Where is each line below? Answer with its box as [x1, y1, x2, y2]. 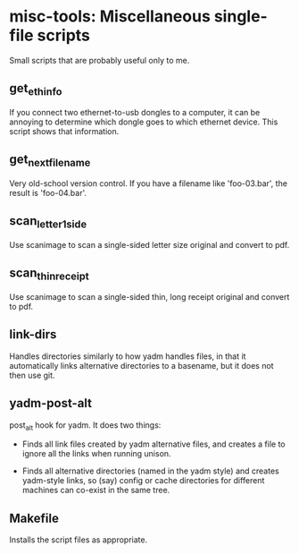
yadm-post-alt [9, 396, 92, 411]
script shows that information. [9, 125, 120, 136]
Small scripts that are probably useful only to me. [9, 55, 190, 65]
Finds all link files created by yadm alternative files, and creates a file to [21, 439, 286, 449]
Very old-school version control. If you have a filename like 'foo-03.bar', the [9, 177, 288, 189]
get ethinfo [9, 81, 62, 98]
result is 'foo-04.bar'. [9, 187, 87, 198]
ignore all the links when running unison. [21, 448, 171, 459]
